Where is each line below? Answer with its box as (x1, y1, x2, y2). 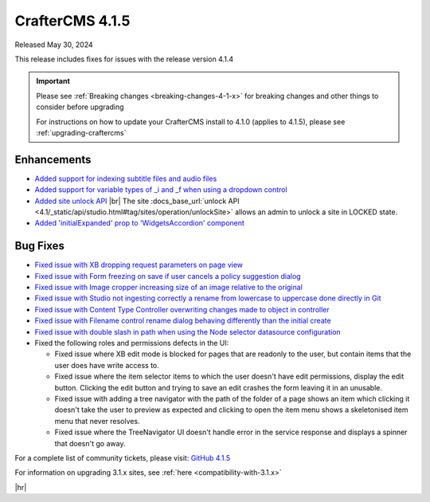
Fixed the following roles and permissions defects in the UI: (34, 339, 229, 347)
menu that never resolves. (54, 416, 140, 426)
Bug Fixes (14, 239, 65, 253)
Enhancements (14, 152, 92, 167)
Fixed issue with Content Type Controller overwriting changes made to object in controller (34, 304, 330, 314)
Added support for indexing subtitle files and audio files (34, 174, 217, 183)
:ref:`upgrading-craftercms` (36, 127, 127, 137)
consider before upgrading (36, 102, 124, 112)
